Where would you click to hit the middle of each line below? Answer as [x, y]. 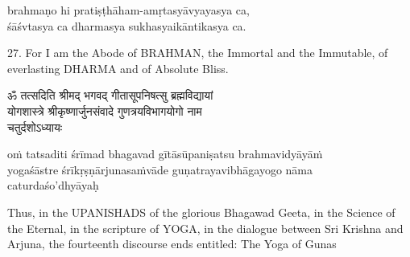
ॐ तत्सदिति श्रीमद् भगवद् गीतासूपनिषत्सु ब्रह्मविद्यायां [110, 95]
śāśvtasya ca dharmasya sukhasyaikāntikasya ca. [127, 25]
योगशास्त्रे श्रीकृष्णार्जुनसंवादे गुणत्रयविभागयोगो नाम [105, 110]
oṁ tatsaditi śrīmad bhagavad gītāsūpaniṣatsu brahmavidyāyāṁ [165, 154]
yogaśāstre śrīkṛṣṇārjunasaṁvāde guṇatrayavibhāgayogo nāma [160, 169]
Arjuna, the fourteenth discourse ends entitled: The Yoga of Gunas [172, 244]
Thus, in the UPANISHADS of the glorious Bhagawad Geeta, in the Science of [201, 212]
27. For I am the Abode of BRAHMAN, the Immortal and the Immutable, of [198, 53]
